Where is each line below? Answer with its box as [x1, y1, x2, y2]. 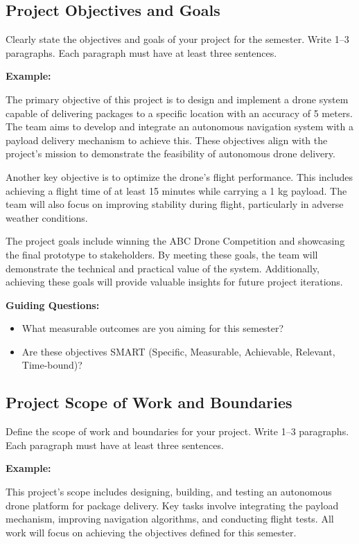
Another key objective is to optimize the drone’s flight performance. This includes [6, 169, 353, 184]
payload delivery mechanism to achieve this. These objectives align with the [6, 132, 328, 147]
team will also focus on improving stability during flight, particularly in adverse [6, 197, 344, 211]
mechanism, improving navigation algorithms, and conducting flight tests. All [6, 511, 334, 526]
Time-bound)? [21, 358, 82, 372]
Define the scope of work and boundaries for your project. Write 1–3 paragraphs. [6, 424, 349, 439]
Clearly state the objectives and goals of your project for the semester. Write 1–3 [6, 32, 349, 46]
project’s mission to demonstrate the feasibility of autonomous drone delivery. [6, 146, 335, 161]
